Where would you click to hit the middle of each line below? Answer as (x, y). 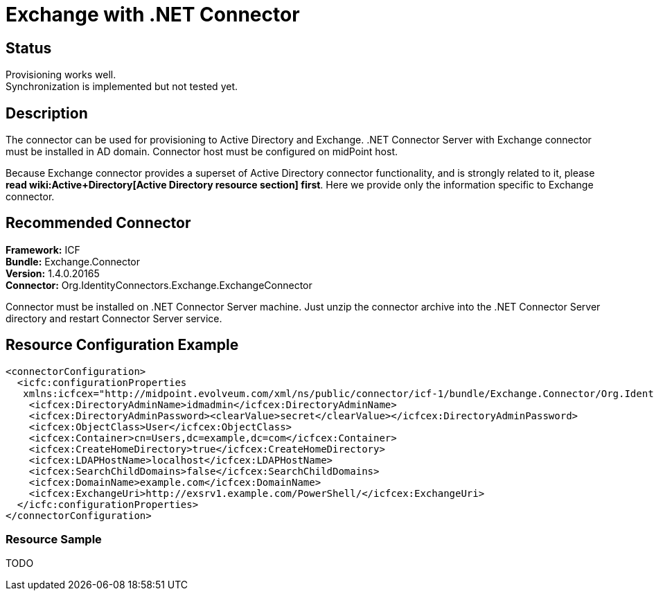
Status (29, 48)
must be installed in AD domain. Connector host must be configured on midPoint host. (202, 152)
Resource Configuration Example (122, 345)
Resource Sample (54, 540)
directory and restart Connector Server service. (114, 318)
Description (47, 113)
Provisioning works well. (61, 75)
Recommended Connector (98, 223)
